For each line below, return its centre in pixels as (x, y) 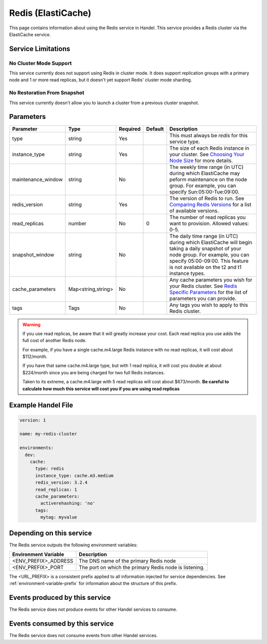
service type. (185, 141)
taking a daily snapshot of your (205, 248)
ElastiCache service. (30, 34)
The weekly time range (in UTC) (206, 167)
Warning (31, 324)
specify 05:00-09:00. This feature (209, 261)
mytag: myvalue (59, 517)
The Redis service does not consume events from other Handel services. (84, 636)
